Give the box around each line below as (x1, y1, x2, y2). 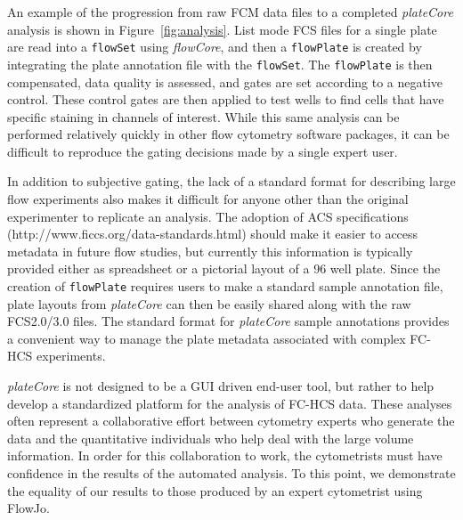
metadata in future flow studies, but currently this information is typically (7, 241, 413, 260)
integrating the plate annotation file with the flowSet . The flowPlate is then (7, 54, 433, 73)
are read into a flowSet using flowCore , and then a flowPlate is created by (7, 37, 422, 56)
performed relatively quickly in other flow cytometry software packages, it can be (7, 125, 450, 143)
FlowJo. (7, 499, 50, 517)
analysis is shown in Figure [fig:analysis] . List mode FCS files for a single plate (7, 20, 437, 38)
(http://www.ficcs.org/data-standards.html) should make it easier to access (7, 224, 418, 243)
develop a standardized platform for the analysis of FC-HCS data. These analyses (7, 394, 452, 412)
